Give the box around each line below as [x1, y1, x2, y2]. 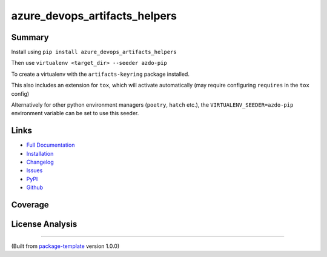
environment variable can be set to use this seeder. [11, 110, 139, 117]
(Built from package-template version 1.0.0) [11, 242, 120, 250]
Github [26, 184, 44, 191]
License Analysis [11, 219, 78, 230]
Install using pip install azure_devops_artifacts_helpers [11, 48, 177, 56]
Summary [11, 32, 49, 42]
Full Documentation [26, 141, 75, 149]
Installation [26, 150, 54, 157]
